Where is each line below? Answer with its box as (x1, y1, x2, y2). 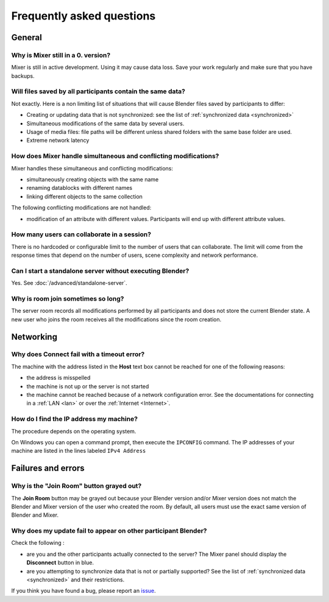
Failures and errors (11, 463, 85, 474)
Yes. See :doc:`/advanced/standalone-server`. (11, 279, 127, 287)
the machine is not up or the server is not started (26, 382, 149, 390)
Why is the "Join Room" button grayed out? (11, 481, 142, 490)
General (11, 32, 43, 43)
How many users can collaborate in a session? (11, 230, 152, 239)
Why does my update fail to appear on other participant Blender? (11, 527, 207, 535)
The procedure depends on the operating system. (11, 427, 136, 435)
